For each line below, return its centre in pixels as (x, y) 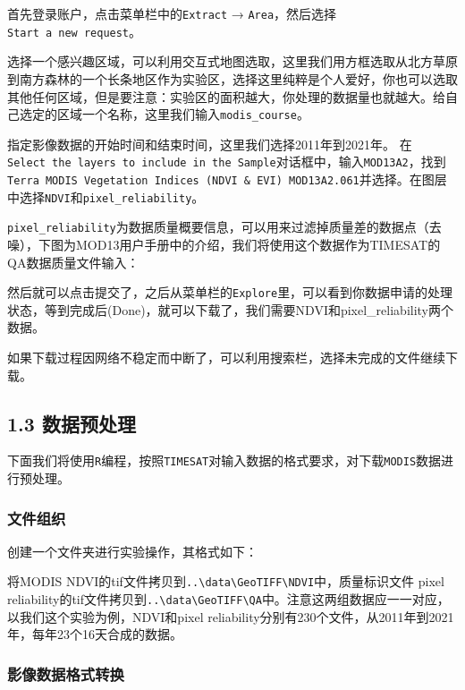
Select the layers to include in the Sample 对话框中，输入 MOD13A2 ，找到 (227, 162)
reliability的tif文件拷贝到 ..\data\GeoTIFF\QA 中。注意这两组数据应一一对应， (228, 599)
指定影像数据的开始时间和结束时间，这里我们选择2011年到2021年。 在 (210, 144)
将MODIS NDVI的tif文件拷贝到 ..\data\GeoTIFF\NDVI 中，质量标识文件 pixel (226, 581)
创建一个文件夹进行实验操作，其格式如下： (132, 551)
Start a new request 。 (75, 31)
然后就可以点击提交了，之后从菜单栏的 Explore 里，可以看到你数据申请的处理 (230, 292)
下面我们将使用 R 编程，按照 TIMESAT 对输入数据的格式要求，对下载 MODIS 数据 (224, 460)
